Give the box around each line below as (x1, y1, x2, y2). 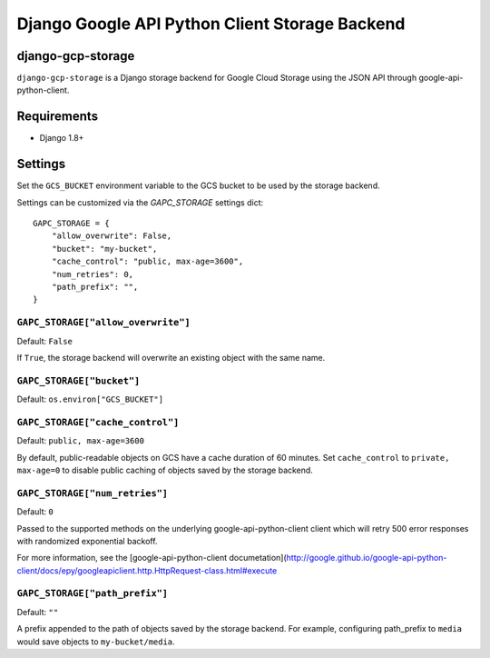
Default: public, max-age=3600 (16, 435, 145, 446)
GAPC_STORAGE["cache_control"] (16, 416, 180, 428)
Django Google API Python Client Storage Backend (16, 14, 406, 34)
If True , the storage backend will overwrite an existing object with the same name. (16, 352, 326, 363)
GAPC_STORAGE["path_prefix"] (16, 587, 168, 600)
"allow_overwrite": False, (51, 231, 172, 241)
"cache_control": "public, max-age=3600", (51, 256, 244, 267)
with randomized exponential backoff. (16, 535, 158, 546)
